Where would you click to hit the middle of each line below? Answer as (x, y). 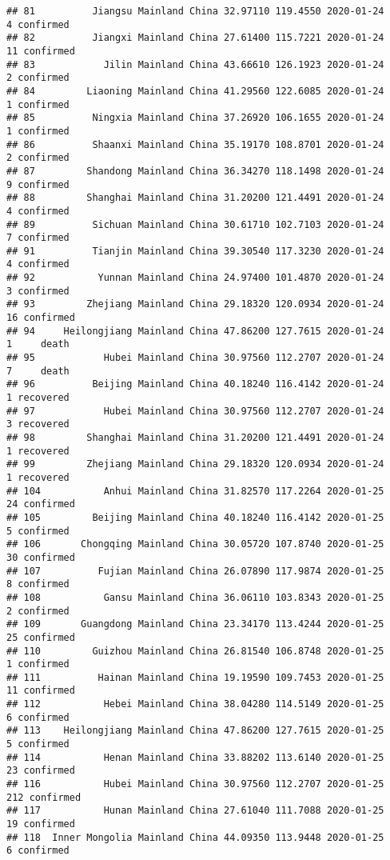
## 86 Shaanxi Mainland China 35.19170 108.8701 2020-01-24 (195, 144)
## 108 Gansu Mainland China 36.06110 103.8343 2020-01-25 (195, 597)
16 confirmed (41, 318)
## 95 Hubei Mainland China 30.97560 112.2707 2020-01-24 (195, 358)
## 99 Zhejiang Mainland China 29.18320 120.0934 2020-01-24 (195, 464)
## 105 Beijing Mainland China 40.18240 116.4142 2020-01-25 (195, 517)
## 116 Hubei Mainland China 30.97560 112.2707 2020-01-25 (195, 784)
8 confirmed (38, 584)
